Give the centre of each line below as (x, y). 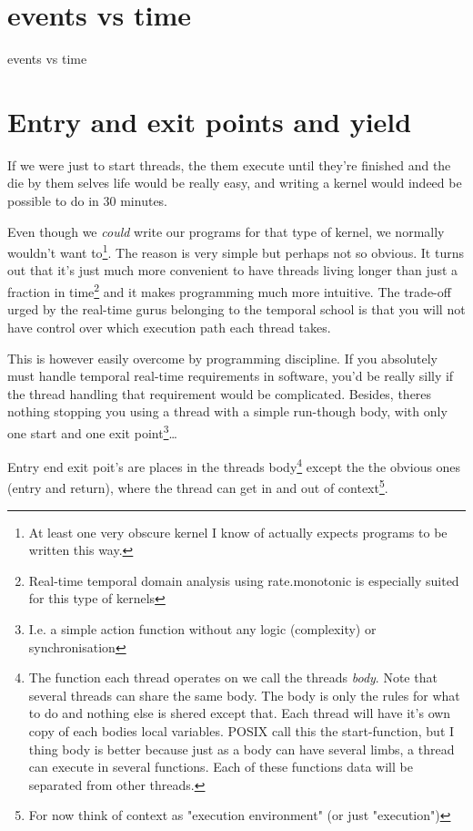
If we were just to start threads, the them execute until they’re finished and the (229, 164)
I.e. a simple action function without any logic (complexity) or (202, 629)
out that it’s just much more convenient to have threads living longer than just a (233, 270)
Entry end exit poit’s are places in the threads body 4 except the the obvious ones (234, 465)
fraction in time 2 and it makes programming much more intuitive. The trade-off (229, 290)
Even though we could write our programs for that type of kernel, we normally (226, 231)
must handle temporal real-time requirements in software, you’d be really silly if (231, 376)
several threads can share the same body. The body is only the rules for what (244, 695)
